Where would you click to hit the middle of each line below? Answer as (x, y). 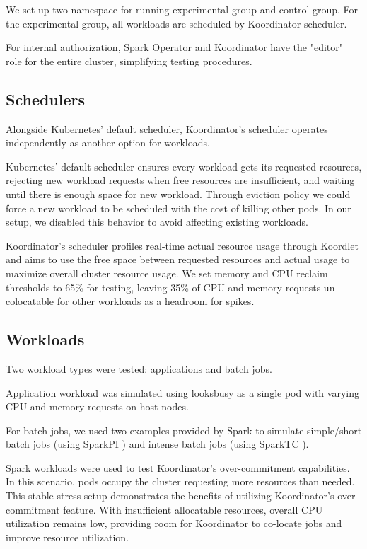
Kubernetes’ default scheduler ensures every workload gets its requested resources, (184, 166)
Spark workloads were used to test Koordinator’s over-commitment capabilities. (178, 467)
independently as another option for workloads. (108, 143)
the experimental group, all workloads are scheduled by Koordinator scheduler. (176, 23)
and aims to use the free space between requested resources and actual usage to (178, 259)
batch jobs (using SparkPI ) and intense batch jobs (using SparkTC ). (157, 444)
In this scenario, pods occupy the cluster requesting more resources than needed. (180, 481)
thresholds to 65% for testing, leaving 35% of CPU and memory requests (163, 287)
